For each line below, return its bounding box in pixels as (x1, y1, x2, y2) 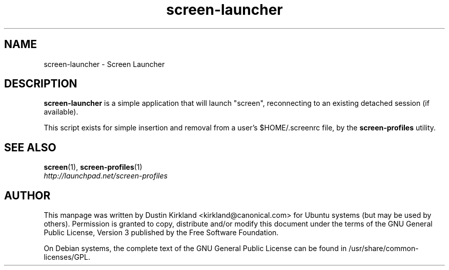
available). (44, 107, 78, 117)
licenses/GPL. (44, 253, 90, 262)
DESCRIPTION (4, 77, 77, 91)
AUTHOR (4, 189, 51, 202)
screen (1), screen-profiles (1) (44, 163, 142, 172)
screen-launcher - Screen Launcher (44, 59, 165, 69)
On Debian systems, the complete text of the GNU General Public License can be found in (44, 244, 347, 253)
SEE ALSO (4, 141, 56, 154)
